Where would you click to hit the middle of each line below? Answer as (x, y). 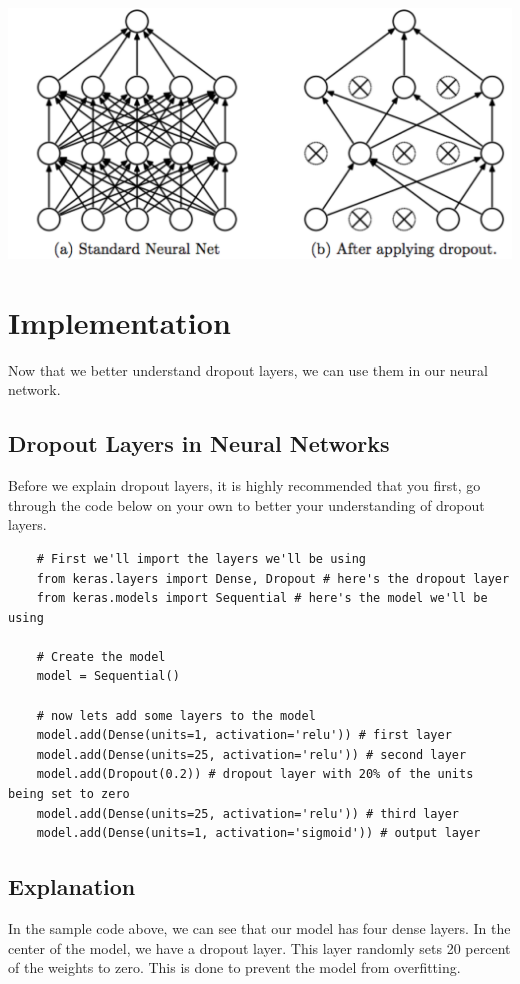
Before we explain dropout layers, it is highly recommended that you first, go (244, 485)
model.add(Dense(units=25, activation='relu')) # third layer (248, 813)
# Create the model (101, 656)
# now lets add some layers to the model (176, 715)
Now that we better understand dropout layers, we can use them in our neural (248, 369)
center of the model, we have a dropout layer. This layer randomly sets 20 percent (259, 947)
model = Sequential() (108, 676)
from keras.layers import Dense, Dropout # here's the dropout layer (273, 578)
